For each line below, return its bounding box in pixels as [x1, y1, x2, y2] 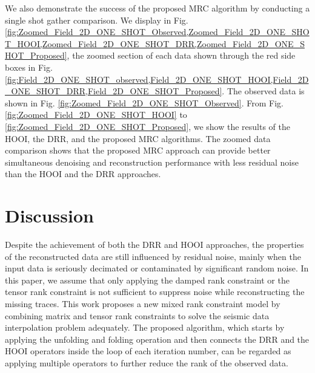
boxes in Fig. [5, 60, 53, 73]
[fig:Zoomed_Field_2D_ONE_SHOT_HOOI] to [5, 108, 187, 121]
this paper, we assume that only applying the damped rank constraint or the [5, 273, 290, 286]
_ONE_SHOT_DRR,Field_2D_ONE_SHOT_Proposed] [5, 85, 222, 97]
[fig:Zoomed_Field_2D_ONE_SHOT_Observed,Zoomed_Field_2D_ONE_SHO [5, 25, 310, 38]
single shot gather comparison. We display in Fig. [5, 13, 188, 26]
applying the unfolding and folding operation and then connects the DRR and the [5, 332, 310, 345]
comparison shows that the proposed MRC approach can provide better [5, 144, 271, 157]
